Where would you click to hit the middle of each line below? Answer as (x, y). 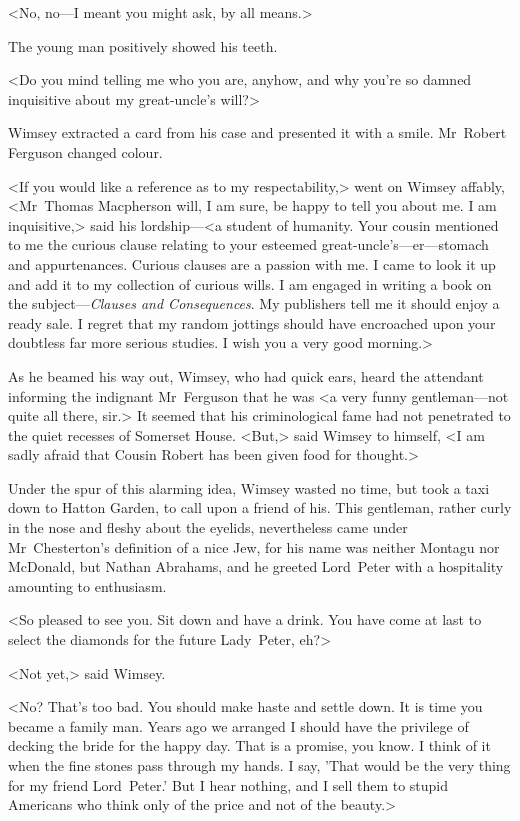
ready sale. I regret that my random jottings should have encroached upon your (252, 322)
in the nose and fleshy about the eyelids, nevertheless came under (208, 527)
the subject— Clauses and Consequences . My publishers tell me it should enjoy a (254, 303)
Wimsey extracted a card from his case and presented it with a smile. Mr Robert (257, 132)
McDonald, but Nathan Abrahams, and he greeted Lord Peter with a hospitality (256, 566)
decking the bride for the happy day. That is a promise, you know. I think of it (249, 745)
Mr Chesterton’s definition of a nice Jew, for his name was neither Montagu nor (254, 546)
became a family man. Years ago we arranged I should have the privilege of (238, 725)
